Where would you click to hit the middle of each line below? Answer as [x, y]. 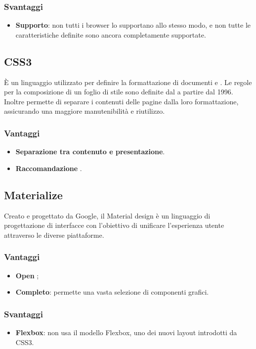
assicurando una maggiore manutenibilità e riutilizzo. [85, 111]
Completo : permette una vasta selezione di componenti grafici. [112, 292]
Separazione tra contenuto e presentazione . [90, 152]
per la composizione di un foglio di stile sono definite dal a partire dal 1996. [119, 92]
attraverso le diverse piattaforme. [54, 235]
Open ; [27, 275]
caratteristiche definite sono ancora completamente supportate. [111, 34]
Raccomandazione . [49, 168]
